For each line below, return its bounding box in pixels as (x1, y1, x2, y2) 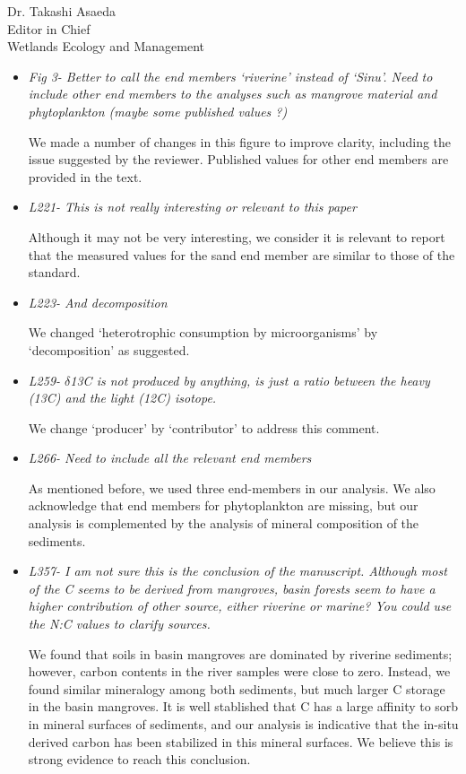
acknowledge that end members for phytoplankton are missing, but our (28, 496, 419, 515)
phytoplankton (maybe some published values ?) (28, 101, 288, 120)
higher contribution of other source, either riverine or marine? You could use (28, 596, 452, 615)
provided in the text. (28, 167, 142, 186)
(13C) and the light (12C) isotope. (28, 388, 217, 407)
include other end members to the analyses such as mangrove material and (28, 84, 437, 103)
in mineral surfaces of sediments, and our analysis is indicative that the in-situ (28, 715, 459, 733)
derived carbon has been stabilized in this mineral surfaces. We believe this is (28, 732, 453, 751)
